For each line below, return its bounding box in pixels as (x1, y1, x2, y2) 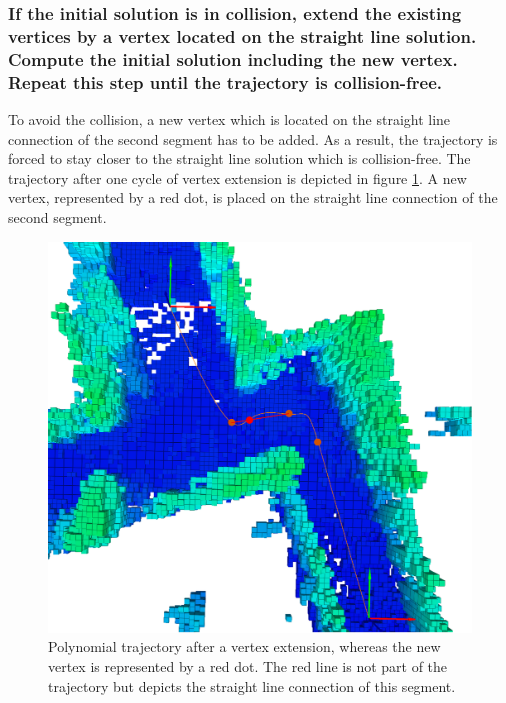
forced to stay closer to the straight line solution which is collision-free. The (8, 148, 471, 169)
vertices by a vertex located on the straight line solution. (8, 23, 477, 48)
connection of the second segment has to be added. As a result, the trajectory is (8, 128, 498, 149)
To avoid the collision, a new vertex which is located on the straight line (8, 108, 451, 129)
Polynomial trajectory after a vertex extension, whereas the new (48, 636, 441, 657)
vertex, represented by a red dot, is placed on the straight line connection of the (8, 187, 498, 208)
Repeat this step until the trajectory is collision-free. (8, 69, 443, 94)
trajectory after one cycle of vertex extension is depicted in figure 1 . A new (8, 167, 467, 188)
